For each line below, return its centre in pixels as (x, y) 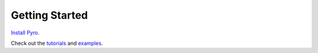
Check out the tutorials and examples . (57, 43)
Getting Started (49, 15)
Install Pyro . (25, 33)
